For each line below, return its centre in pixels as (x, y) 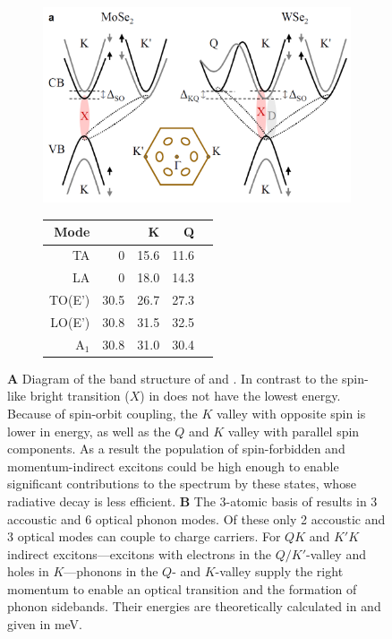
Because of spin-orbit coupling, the (102, 413)
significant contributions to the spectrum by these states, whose (182, 484)
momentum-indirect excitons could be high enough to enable (173, 466)
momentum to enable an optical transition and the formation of (182, 588)
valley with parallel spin (294, 431)
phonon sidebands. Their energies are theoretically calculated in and (194, 606)
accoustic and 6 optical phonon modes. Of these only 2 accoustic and (196, 518)
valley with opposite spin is (291, 413)
